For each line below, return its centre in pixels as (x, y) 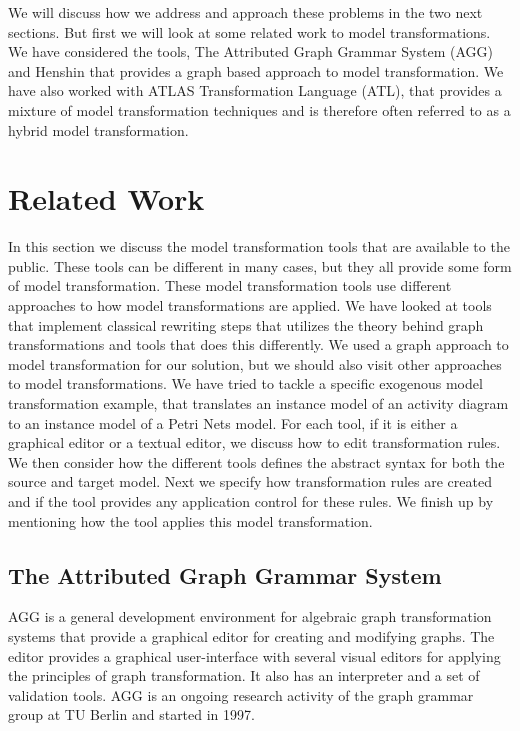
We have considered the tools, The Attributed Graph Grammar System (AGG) (251, 51)
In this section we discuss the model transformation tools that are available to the (259, 246)
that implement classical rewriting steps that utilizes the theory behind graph (246, 324)
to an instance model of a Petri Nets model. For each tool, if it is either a (233, 422)
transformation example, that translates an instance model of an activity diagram (258, 403)
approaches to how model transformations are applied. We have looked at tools (250, 305)
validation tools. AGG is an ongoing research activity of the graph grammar (241, 694)
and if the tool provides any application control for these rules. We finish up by (251, 501)
